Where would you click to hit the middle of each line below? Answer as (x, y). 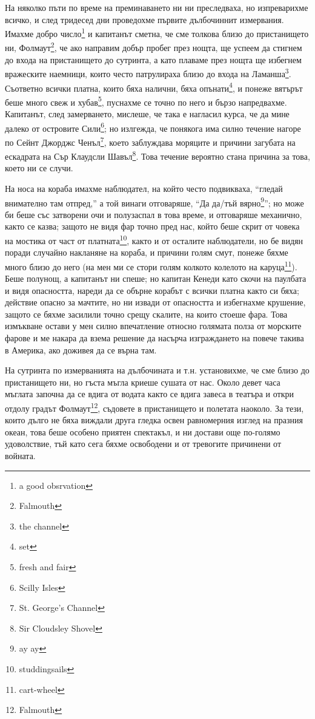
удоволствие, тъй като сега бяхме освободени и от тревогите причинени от (143, 444)
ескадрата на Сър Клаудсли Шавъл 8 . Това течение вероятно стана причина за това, (157, 155)
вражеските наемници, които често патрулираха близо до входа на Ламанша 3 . (148, 73)
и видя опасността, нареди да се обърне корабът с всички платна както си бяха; (152, 290)
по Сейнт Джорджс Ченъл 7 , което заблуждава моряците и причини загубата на (150, 141)
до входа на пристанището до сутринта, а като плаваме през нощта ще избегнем (153, 59)
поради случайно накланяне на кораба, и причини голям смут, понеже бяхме (147, 252)
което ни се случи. (39, 168)
